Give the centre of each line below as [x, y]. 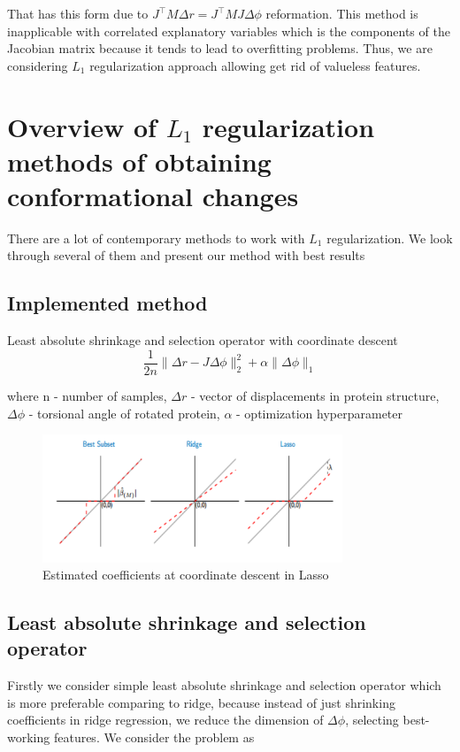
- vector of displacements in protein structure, [315, 395]
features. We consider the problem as [154, 737]
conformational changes [153, 195]
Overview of [82, 126]
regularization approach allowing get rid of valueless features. [255, 65]
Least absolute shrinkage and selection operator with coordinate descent [203, 340]
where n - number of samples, [87, 395]
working [29, 737]
